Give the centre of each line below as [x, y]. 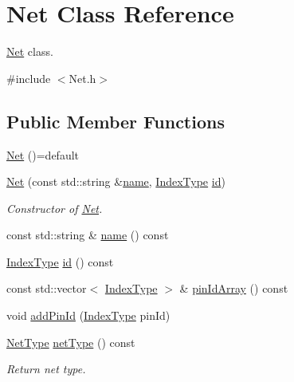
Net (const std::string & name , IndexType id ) [116, 181]
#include [29, 78]
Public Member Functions [116, 121]
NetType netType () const [71, 342]
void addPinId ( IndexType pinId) [88, 315]
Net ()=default [43, 154]
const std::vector [47, 288]
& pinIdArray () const [234, 288]
